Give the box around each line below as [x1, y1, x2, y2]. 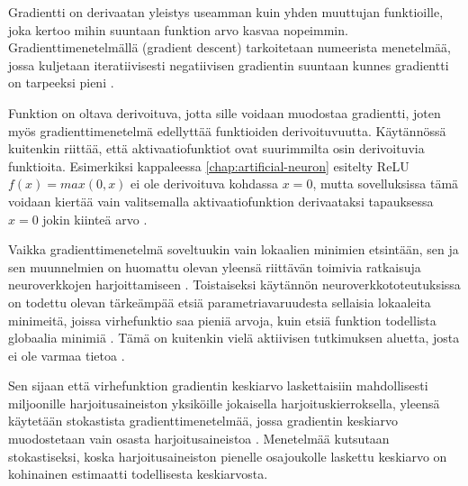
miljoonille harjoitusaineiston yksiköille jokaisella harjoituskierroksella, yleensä [8, 393, 440, 412]
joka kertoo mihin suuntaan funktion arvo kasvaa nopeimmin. [8, 20, 348, 39]
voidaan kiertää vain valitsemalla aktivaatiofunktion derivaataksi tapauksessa [8, 191, 434, 210]
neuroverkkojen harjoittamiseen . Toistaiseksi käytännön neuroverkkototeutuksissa [8, 275, 461, 294]
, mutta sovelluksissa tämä [312, 174, 459, 193]
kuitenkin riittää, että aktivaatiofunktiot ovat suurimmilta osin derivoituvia [8, 139, 425, 158]
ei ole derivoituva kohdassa [130, 174, 279, 193]
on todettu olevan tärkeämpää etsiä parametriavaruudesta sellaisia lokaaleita [8, 292, 431, 311]
